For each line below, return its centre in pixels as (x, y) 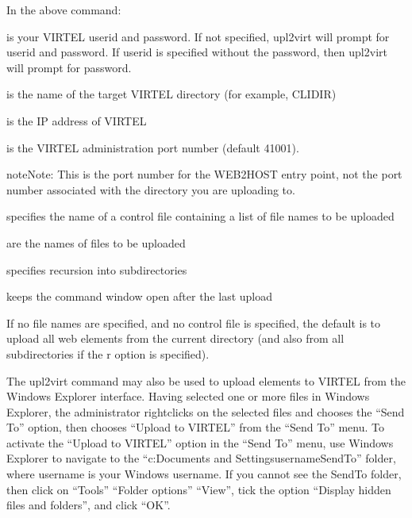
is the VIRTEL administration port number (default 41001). (153, 147)
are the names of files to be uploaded (96, 242)
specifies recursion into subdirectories (97, 269)
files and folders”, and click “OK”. (89, 505)
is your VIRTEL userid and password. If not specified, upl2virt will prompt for (198, 36)
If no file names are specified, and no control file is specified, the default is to (194, 322)
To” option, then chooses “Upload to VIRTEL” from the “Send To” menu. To (195, 427)
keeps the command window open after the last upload (140, 296)
